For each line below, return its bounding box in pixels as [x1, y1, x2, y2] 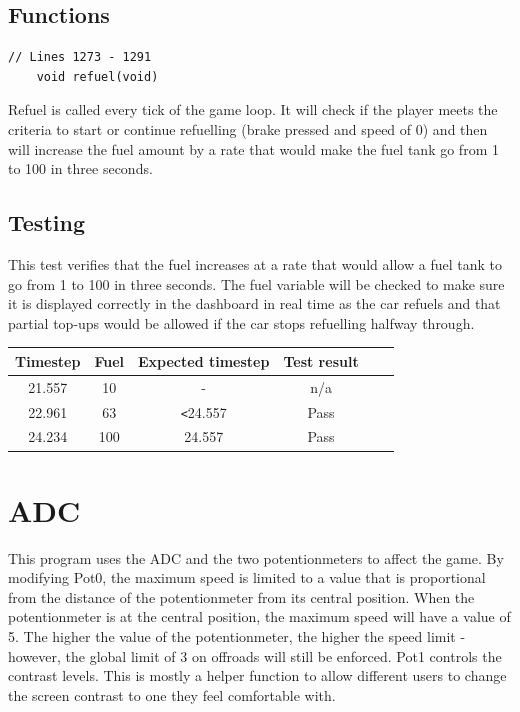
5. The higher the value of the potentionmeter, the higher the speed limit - [8, 626, 466, 647]
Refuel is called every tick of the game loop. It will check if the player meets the [8, 99, 498, 120]
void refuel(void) [36, 69, 159, 84]
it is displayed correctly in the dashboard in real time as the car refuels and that [8, 293, 501, 314]
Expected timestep [138, 350, 270, 371]
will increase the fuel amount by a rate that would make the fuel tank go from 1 [8, 138, 499, 159]
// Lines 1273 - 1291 [8, 50, 152, 65]
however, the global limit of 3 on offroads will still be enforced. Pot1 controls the [8, 645, 502, 666]
